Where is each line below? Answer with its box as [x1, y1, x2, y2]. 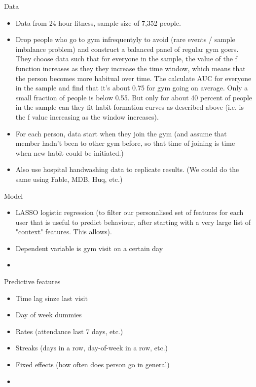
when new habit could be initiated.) [15, 147, 124, 158]
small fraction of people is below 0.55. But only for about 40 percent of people [15, 92, 253, 102]
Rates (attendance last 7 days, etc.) [15, 326, 123, 336]
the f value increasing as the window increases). [15, 111, 159, 122]
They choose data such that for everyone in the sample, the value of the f [15, 53, 237, 64]
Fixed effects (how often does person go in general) [15, 359, 170, 370]
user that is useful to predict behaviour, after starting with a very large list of [15, 216, 251, 227]
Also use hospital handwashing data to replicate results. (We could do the [15, 164, 239, 174]
